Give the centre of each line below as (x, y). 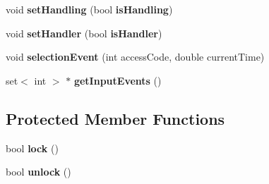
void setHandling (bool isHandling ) (89, 9)
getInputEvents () (118, 80)
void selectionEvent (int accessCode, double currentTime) (135, 57)
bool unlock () (38, 172)
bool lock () (32, 148)
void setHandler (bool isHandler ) (84, 33)
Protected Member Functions (115, 118)
